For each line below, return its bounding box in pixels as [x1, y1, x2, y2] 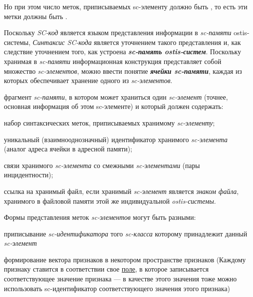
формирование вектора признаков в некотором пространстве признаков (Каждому [4, 254, 246, 264]
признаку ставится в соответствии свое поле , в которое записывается [4, 264, 209, 274]
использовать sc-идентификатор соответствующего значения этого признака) [4, 283, 230, 293]
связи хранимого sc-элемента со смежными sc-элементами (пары [4, 160, 200, 170]
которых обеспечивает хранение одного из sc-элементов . [4, 75, 173, 85]
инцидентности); [4, 170, 53, 180]
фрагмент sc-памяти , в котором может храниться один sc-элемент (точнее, [4, 91, 228, 102]
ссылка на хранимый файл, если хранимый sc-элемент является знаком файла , [4, 186, 239, 196]
